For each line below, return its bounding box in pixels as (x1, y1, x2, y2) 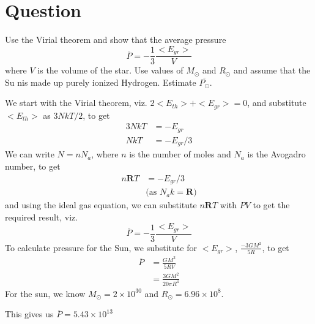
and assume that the (233, 64, 311, 77)
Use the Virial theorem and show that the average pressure (5, 33, 226, 46)
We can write (5, 148, 54, 160)
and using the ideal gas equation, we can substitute (5, 198, 197, 211)
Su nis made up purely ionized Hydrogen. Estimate (5, 75, 196, 88)
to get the (253, 198, 290, 211)
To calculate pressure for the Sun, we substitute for (5, 241, 197, 254)
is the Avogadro (247, 148, 306, 160)
